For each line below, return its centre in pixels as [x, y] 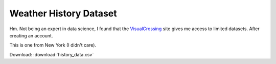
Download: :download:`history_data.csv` [52, 54]
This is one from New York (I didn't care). [53, 45]
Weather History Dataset [63, 13]
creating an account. [31, 35]
